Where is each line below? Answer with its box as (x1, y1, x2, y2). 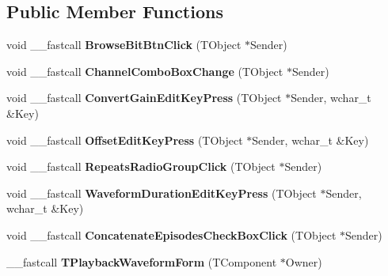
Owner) (285, 253, 322, 270)
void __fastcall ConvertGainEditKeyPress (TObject (6, 89, 282, 106)
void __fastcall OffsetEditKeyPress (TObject (6, 131, 243, 148)
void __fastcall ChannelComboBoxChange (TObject (6, 62, 283, 79)
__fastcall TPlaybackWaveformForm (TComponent (6, 253, 277, 270)
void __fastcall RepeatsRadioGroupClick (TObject (6, 158, 276, 175)
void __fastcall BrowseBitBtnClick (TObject (6, 36, 242, 53)
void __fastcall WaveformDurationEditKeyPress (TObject (6, 184, 317, 201)
